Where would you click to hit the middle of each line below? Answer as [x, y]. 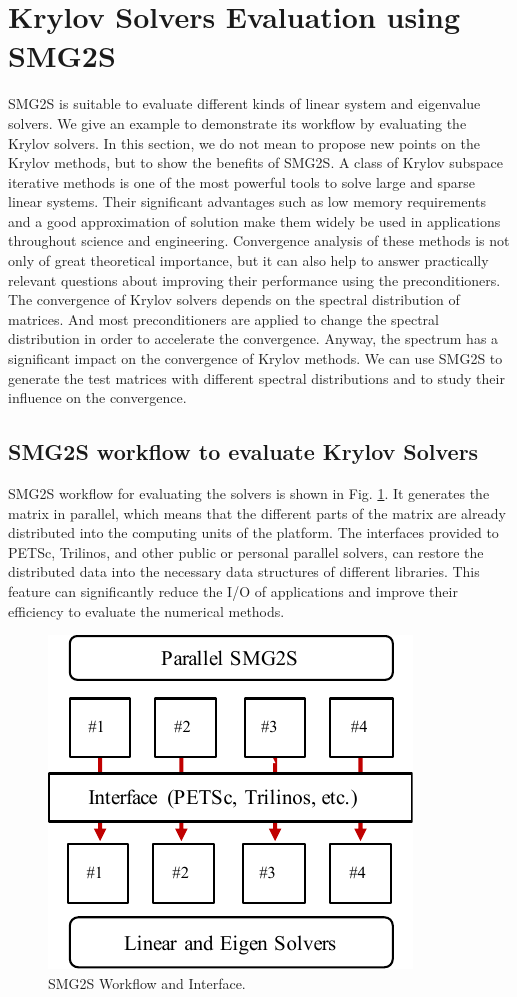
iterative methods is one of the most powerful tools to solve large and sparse [241, 181]
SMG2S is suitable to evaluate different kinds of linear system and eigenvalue [244, 103]
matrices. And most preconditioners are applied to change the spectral [223, 318]
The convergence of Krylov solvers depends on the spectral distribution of [234, 299]
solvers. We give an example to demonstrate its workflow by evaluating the [237, 122]
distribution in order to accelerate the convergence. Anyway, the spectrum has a [253, 338]
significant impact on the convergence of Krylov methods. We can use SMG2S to [255, 358]
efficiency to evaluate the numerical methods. [146, 610]
